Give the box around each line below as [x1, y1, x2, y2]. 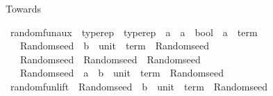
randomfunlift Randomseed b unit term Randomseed [10, 79, 268, 93]
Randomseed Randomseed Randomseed [19, 51, 201, 66]
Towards [6, 1, 42, 15]
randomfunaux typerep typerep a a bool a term [10, 24, 258, 39]
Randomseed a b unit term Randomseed [19, 65, 224, 80]
